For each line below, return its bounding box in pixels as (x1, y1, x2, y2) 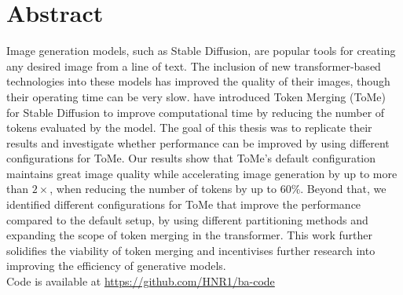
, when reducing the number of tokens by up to (49, 180, 277, 197)
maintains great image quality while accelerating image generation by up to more (6, 165, 398, 181)
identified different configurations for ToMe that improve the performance (6, 196, 361, 213)
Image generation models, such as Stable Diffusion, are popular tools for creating (6, 42, 396, 59)
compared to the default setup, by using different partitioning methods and (6, 211, 368, 228)
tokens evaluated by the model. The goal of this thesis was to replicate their (6, 119, 372, 136)
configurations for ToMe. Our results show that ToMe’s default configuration (6, 150, 376, 166)
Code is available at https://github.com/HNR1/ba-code (6, 273, 275, 290)
